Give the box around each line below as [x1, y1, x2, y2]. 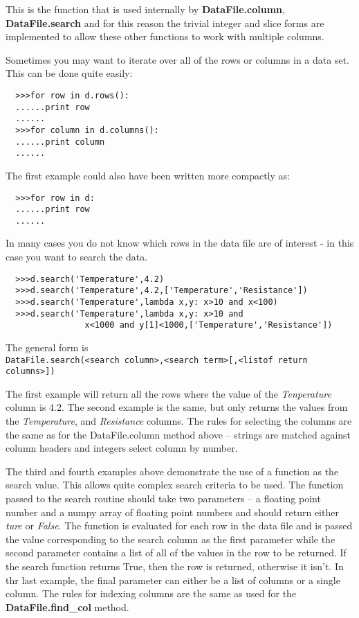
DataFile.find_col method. [6, 599, 129, 614]
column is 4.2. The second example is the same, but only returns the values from [6, 400, 348, 414]
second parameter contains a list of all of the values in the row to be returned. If [6, 545, 347, 560]
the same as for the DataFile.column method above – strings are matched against [6, 427, 351, 441]
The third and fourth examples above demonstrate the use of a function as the [6, 463, 339, 478]
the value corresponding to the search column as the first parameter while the [6, 531, 335, 546]
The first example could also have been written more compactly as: [6, 168, 290, 182]
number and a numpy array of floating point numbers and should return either [6, 504, 339, 519]
